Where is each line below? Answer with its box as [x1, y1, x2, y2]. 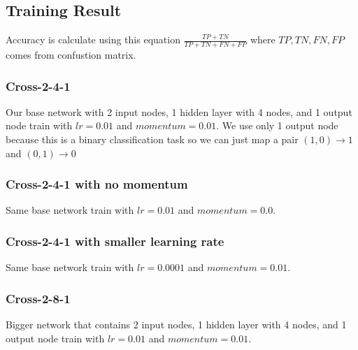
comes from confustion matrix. [6, 48, 136, 62]
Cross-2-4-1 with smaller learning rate [6, 232, 224, 249]
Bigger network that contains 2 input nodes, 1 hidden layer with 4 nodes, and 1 [6, 317, 347, 332]
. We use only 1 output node [216, 118, 338, 133]
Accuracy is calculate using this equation [6, 32, 180, 47]
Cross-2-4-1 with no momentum [6, 175, 188, 193]
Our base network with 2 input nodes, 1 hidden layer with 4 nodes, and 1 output [6, 104, 352, 119]
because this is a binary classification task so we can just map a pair [6, 132, 299, 147]
